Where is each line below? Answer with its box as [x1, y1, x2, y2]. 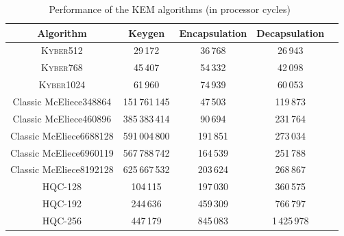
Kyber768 [41, 60, 83, 75]
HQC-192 [42, 196, 82, 211]
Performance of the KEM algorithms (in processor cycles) [49, 2, 291, 16]
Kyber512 [41, 43, 83, 57]
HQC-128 [42, 179, 82, 194]
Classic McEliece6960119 [10, 145, 114, 159]
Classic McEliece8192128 [10, 162, 114, 176]
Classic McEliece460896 [12, 111, 112, 125]
